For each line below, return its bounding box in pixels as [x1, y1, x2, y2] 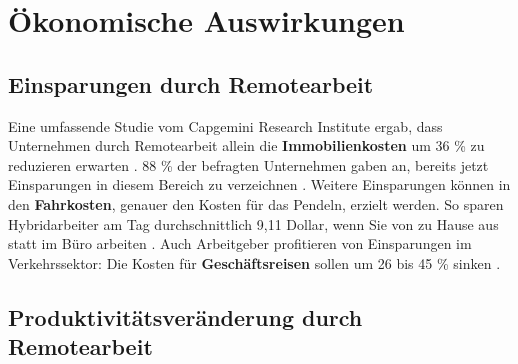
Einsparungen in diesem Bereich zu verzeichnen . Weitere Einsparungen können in [8, 174, 511, 195]
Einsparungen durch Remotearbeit [8, 68, 374, 99]
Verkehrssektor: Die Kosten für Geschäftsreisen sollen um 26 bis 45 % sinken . [8, 252, 501, 273]
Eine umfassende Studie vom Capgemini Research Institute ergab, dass [8, 115, 443, 136]
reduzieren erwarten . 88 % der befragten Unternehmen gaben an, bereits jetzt [8, 154, 489, 175]
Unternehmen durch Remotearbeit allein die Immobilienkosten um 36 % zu [8, 135, 485, 156]
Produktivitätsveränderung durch [8, 301, 363, 332]
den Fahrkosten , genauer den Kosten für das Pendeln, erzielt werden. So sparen [8, 193, 504, 214]
